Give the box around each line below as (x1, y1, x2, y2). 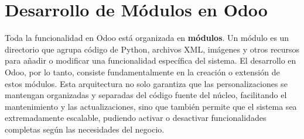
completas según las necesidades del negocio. (5, 123, 165, 135)
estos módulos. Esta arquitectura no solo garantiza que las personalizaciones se (5, 77, 288, 89)
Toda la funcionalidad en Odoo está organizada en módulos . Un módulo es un (5, 32, 289, 44)
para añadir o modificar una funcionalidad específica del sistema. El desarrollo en (5, 54, 296, 67)
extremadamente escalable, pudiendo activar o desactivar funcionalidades (5, 112, 267, 124)
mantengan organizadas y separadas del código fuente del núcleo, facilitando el (5, 89, 287, 101)
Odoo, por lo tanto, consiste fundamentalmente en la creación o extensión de (5, 65, 280, 78)
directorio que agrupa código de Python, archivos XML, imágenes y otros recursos (5, 43, 300, 55)
